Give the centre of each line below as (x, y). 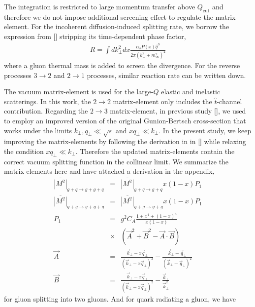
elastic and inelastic (191, 92)
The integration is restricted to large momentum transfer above (100, 6)
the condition (24, 151)
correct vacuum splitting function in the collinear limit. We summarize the (116, 161)
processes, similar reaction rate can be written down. (166, 75)
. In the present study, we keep (205, 130)
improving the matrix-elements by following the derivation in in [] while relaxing (125, 141)
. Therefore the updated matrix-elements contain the (155, 151)
